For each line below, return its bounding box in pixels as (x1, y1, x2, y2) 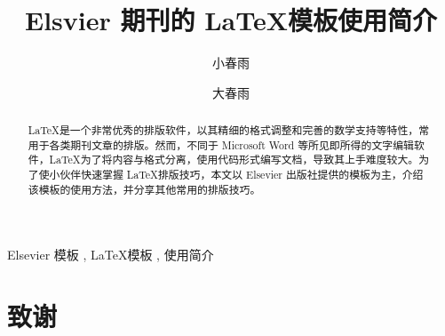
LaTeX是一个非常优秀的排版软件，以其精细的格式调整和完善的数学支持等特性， (28, 123, 419, 138)
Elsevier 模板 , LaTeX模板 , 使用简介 (7, 245, 214, 264)
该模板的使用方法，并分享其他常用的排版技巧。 (28, 181, 261, 196)
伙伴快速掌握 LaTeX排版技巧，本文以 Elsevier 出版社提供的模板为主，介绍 (60, 167, 424, 182)
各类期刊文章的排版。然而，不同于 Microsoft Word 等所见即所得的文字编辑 (49, 137, 414, 152)
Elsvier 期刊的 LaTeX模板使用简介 (24, 2, 438, 38)
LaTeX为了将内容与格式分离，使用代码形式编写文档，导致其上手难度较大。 (49, 152, 419, 167)
